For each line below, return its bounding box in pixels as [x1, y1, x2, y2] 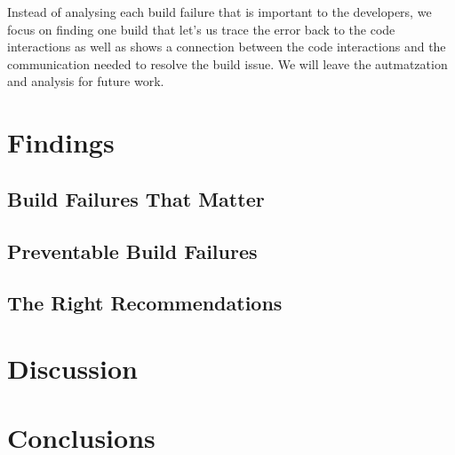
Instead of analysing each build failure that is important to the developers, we [7, 3, 432, 20]
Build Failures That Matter [7, 184, 265, 212]
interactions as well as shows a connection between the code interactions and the [7, 37, 446, 56]
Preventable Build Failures [7, 237, 258, 264]
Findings [7, 124, 115, 161]
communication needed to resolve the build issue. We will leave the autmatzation [7, 54, 448, 73]
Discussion [7, 349, 138, 386]
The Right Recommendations [7, 289, 283, 317]
